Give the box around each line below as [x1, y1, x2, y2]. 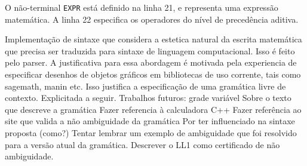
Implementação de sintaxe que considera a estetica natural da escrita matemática [5, 33, 302, 45]
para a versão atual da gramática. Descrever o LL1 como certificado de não [5, 138, 280, 150]
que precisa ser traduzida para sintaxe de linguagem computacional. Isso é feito [5, 44, 295, 57]
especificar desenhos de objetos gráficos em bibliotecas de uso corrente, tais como [5, 68, 301, 81]
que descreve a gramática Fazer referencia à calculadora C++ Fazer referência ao [5, 103, 302, 115]
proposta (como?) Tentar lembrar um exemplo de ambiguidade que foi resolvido [5, 127, 297, 139]
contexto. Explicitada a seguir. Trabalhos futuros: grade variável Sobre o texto [5, 91, 291, 104]
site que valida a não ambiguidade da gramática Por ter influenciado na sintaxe [5, 115, 295, 127]
